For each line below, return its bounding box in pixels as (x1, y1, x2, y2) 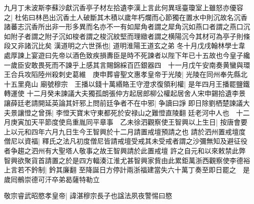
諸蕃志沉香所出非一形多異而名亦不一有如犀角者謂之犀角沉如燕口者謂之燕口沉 (4, 21, 250, 32)
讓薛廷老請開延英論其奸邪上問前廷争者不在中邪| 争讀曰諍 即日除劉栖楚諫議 (4, 97, 243, 108)
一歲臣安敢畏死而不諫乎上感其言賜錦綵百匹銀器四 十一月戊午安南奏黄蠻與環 (4, 59, 250, 70)
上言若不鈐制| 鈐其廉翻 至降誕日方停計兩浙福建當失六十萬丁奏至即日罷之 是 (4, 165, 250, 175)
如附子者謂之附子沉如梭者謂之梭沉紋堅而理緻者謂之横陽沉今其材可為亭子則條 (4, 31, 250, 41)
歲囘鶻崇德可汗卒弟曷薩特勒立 (4, 174, 100, 184)
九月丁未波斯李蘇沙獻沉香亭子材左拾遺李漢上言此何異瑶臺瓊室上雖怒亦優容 (4, 2, 243, 12)
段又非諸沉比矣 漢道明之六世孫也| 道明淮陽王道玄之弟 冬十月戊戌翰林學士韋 (4, 40, 245, 51)
